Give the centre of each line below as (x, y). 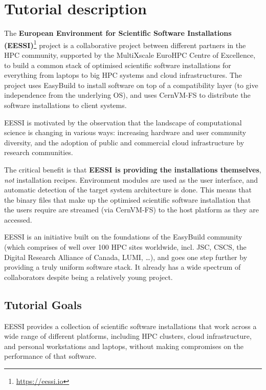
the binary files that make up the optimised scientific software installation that (128, 199)
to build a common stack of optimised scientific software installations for (118, 65)
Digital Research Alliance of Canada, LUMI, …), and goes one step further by (126, 257)
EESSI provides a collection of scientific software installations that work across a (130, 326)
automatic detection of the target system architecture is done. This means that (128, 190)
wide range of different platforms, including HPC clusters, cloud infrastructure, (128, 336)
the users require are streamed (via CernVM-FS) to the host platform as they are (131, 210)
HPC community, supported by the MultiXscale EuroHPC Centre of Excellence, (130, 55)
